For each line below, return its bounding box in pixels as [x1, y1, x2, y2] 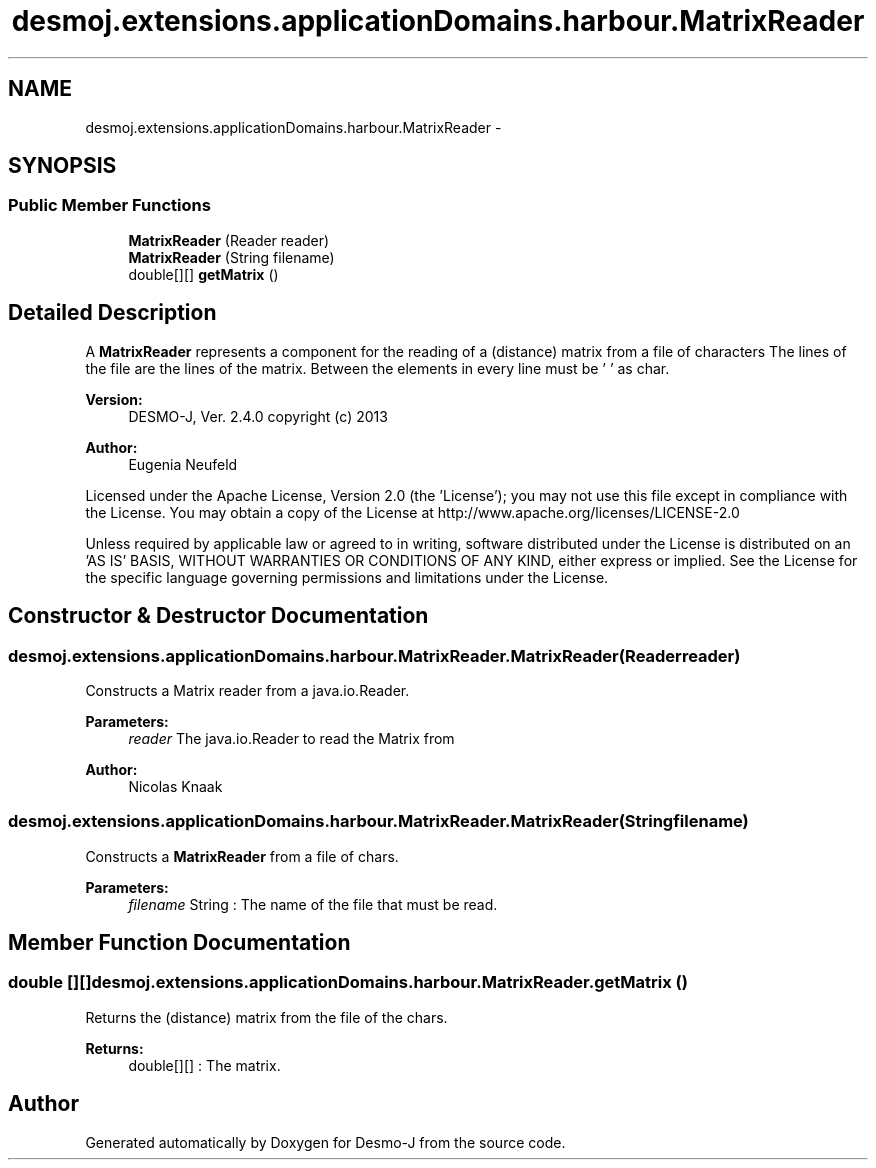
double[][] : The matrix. [128, 1056, 281, 1074]
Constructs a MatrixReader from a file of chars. [85, 847, 399, 865]
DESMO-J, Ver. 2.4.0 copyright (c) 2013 [128, 407, 388, 425]
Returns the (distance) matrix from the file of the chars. [85, 1008, 448, 1026]
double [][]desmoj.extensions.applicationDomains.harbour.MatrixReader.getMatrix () [8, 972, 688, 993]
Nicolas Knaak [128, 777, 223, 795]
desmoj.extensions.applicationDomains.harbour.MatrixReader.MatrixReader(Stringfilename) [8, 811, 749, 832]
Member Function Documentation [8, 930, 351, 956]
